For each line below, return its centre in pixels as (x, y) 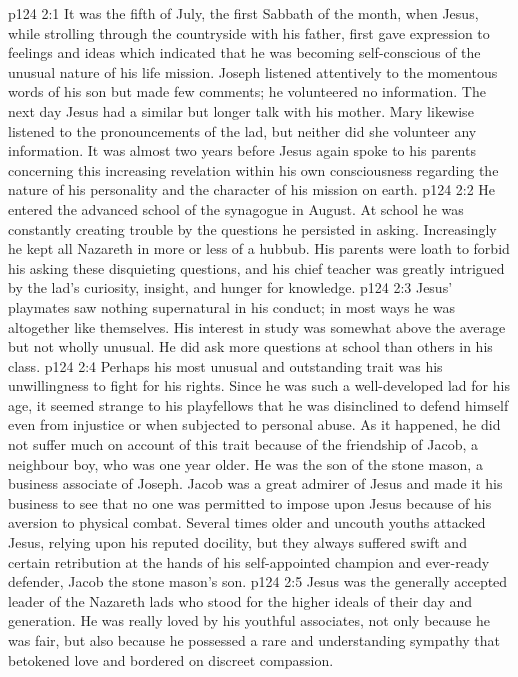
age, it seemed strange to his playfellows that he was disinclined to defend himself (258, 404)
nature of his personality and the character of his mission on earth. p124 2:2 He (252, 189)
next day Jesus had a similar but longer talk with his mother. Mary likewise (241, 110)
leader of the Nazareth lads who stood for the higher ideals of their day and (240, 600)
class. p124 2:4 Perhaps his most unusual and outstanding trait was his (225, 365)
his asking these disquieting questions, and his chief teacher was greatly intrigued (256, 267)
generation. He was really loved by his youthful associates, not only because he (249, 620)
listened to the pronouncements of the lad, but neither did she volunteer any (242, 130)
